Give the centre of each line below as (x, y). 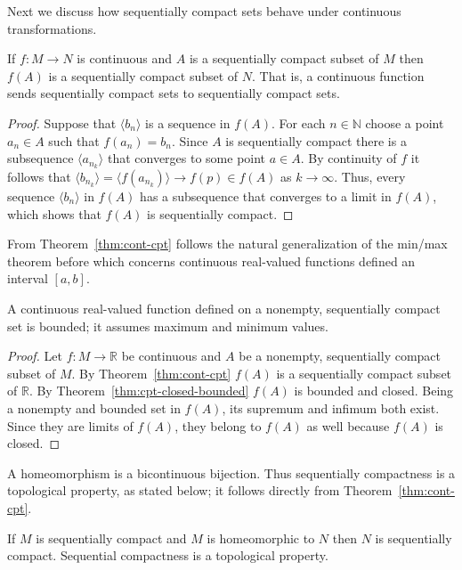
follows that (39, 177)
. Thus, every (370, 177)
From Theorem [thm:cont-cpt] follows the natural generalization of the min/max (227, 244)
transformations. (52, 28)
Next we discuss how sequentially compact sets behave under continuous (204, 11)
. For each (298, 122)
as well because (348, 425)
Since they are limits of (70, 425)
